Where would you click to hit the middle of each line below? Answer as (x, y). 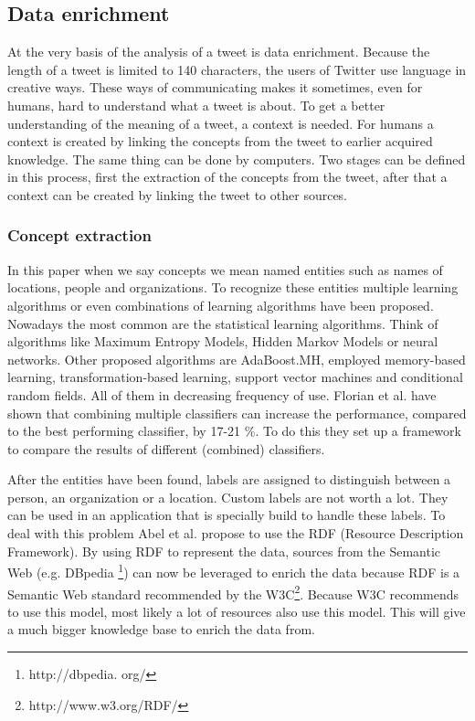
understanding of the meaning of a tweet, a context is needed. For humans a (221, 123)
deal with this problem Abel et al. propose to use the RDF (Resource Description (236, 533)
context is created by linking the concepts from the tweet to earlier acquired (220, 141)
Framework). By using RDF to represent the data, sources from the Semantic (224, 551)
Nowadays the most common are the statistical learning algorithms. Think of (223, 323)
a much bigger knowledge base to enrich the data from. (161, 629)
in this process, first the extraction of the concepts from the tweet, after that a (227, 177)
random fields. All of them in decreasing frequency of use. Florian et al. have (222, 394)
